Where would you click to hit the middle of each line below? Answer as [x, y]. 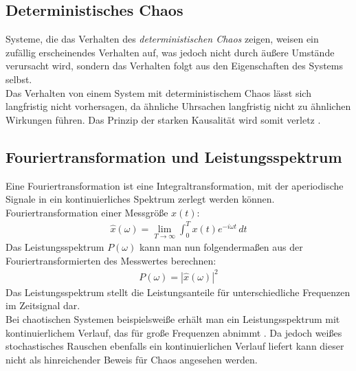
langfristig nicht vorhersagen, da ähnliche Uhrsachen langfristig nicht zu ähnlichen [178, 106]
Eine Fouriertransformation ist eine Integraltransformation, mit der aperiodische [175, 185]
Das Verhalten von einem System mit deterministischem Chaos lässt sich [158, 92]
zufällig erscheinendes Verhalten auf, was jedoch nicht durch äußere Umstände [170, 52]
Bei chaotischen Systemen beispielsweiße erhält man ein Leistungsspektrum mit [173, 319]
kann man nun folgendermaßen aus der [221, 247]
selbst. [19, 79]
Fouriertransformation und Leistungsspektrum [174, 156]
